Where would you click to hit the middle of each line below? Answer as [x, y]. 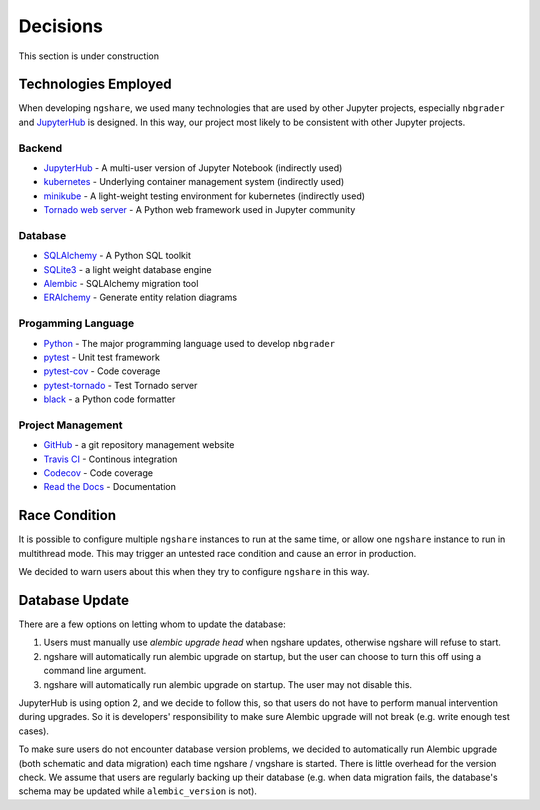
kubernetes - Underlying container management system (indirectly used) [194, 182]
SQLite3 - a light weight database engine [127, 269]
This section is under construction [89, 56]
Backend [40, 148]
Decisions [61, 26]
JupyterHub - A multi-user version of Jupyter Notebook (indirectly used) [193, 167]
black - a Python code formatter [109, 399]
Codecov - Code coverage [98, 473]
